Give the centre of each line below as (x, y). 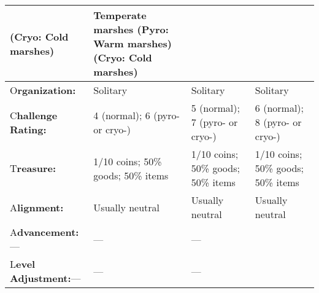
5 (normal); (215, 108)
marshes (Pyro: (131, 29)
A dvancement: (44, 232)
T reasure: (33, 168)
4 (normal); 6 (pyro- (136, 115)
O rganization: (43, 90)
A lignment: (37, 207)
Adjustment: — (45, 278)
